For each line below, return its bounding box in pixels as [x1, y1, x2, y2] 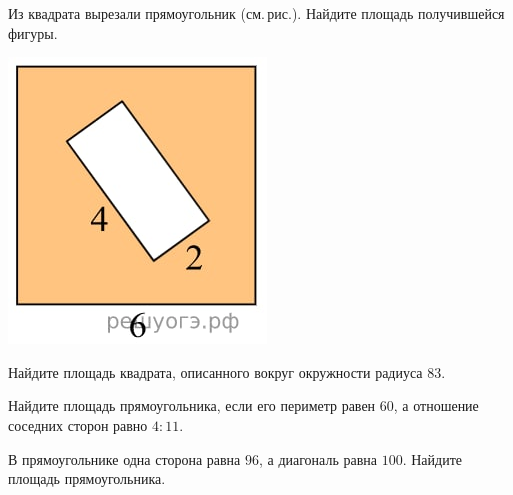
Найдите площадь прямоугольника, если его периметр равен [8, 395, 376, 416]
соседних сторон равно [8, 414, 148, 435]
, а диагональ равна [258, 448, 377, 469]
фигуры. [8, 22, 58, 43]
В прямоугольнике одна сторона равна [8, 448, 241, 469]
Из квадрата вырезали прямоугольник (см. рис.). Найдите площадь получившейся [8, 3, 505, 23]
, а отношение [393, 395, 479, 416]
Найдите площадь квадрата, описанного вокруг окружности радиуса [8, 361, 423, 382]
